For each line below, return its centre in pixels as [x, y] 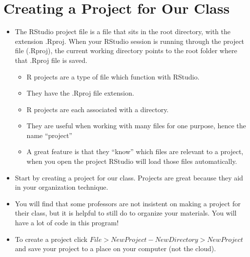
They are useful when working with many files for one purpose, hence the [136, 126]
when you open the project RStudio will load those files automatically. [132, 161]
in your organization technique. [62, 187]
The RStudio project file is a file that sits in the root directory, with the [123, 31]
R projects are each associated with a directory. [98, 109]
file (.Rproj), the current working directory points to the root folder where [126, 50]
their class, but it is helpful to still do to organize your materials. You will [126, 213]
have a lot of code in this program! [67, 223]
